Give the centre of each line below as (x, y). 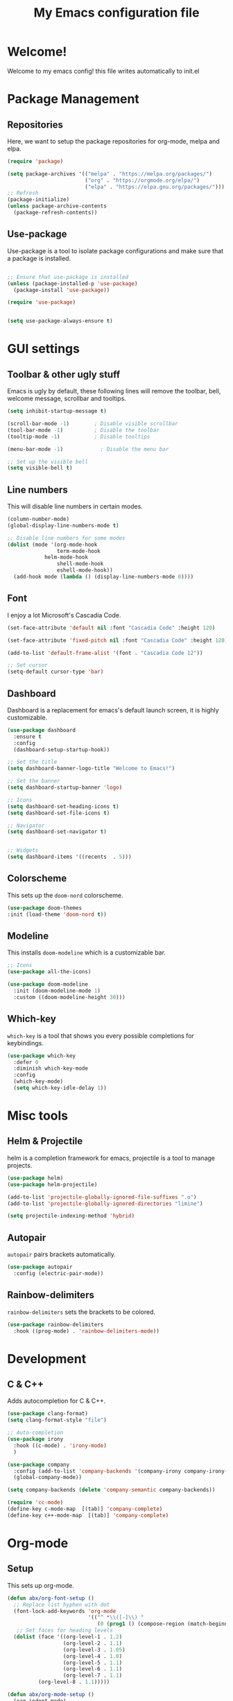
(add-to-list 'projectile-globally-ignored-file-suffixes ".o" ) (102, 1197)
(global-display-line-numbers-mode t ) (63, 525)
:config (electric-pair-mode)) (59, 1273)
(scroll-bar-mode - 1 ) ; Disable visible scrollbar (93, 424)
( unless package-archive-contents (57, 206)
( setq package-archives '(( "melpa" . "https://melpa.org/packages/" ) (110, 174)
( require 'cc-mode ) (35, 1503)
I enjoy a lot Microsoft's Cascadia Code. (64, 615)
